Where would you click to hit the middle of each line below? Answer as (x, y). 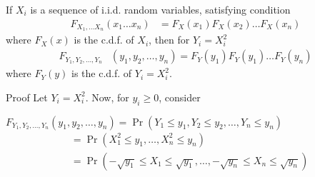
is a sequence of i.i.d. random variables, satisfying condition (160, 9)
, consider (180, 97)
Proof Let (27, 97)
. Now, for (107, 97)
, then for (169, 40)
